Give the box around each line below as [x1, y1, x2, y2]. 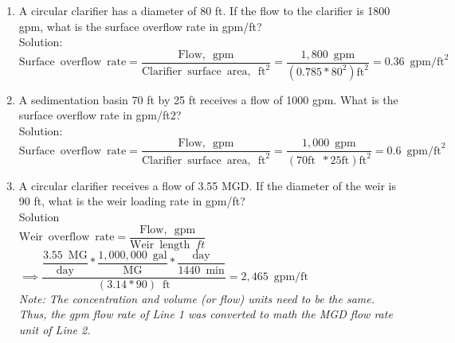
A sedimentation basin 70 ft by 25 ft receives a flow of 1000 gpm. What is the [18, 91, 398, 107]
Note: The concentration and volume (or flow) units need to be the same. [18, 290, 375, 306]
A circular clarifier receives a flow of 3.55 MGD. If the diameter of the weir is [18, 177, 396, 193]
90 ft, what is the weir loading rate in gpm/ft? [18, 193, 245, 209]
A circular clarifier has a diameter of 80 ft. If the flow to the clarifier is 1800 [18, 2, 390, 18]
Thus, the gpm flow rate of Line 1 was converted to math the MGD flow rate [18, 306, 393, 322]
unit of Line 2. [18, 322, 91, 337]
